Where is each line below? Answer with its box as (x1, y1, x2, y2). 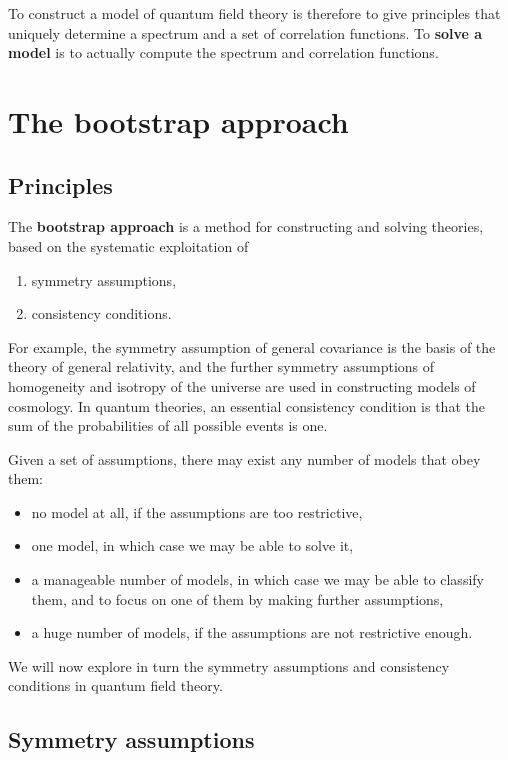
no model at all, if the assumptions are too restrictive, (31, 501, 363, 522)
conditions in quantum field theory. (8, 675, 223, 696)
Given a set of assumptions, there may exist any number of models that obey (8, 448, 481, 469)
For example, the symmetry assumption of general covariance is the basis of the (8, 336, 496, 357)
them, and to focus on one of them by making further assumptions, (31, 588, 444, 609)
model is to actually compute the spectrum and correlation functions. (8, 42, 439, 63)
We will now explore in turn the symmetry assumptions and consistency (8, 655, 450, 676)
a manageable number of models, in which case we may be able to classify (31, 569, 484, 590)
